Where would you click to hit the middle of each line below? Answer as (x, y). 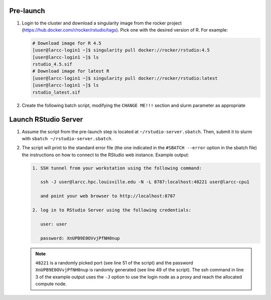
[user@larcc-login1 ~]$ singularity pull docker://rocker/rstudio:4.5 (121, 50)
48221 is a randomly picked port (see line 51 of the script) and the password (114, 262)
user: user (54, 224)
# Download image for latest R (71, 71)
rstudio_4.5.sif (52, 64)
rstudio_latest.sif (56, 92)
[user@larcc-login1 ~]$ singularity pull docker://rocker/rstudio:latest (125, 78)
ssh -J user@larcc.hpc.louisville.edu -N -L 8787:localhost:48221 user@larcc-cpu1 (145, 182)
